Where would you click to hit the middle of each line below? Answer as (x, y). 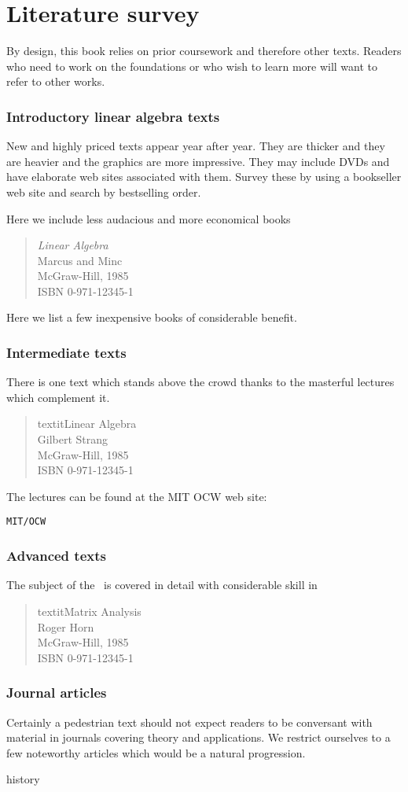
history (23, 779)
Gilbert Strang (73, 439)
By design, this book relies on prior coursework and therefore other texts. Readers (204, 51)
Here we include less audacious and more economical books (149, 218)
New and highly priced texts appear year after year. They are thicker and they (196, 146)
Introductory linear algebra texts (113, 116)
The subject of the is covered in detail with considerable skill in (162, 585)
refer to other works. (56, 81)
